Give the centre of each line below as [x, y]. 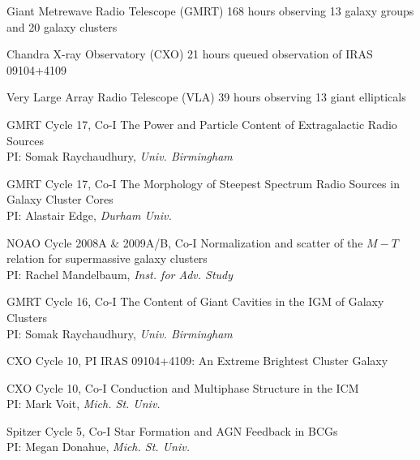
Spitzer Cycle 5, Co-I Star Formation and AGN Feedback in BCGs [172, 430]
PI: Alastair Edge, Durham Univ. [89, 215]
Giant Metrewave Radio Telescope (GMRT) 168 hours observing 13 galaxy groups [210, 11]
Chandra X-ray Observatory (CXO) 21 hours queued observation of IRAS [190, 54]
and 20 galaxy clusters [62, 26]
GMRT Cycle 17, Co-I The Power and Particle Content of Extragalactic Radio [202, 124]
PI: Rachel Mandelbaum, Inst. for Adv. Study [120, 274]
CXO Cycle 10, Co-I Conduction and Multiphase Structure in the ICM [183, 387]
